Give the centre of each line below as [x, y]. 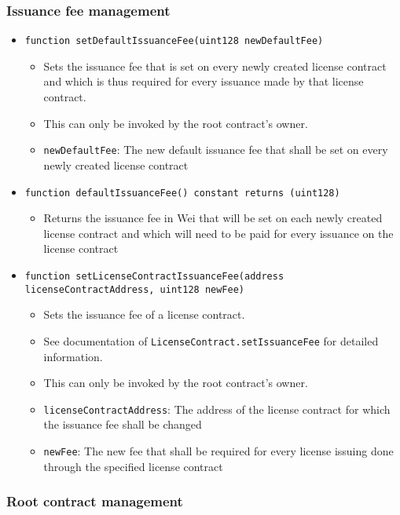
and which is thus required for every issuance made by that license [204, 81]
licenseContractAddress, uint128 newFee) [134, 289]
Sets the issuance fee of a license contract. [144, 314]
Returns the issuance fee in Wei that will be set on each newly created [213, 218]
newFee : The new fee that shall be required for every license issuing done [218, 450]
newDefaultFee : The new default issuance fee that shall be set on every [216, 150]
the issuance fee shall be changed [123, 424]
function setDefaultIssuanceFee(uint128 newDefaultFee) [174, 41]
